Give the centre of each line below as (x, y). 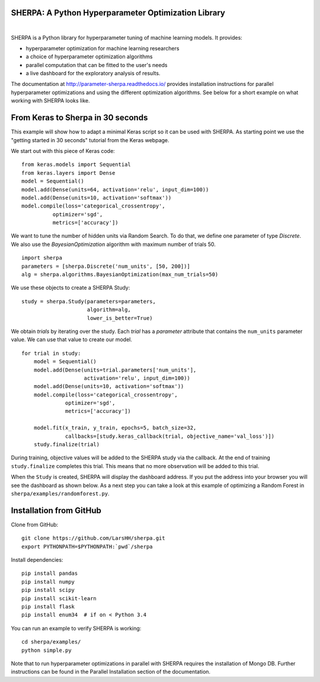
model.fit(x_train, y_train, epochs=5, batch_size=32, (115, 428)
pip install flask (48, 607)
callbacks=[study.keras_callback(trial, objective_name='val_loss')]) (170, 436)
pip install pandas (50, 574)
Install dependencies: (37, 560)
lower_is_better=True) (120, 318)
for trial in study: (51, 353)
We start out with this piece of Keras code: (63, 151)
